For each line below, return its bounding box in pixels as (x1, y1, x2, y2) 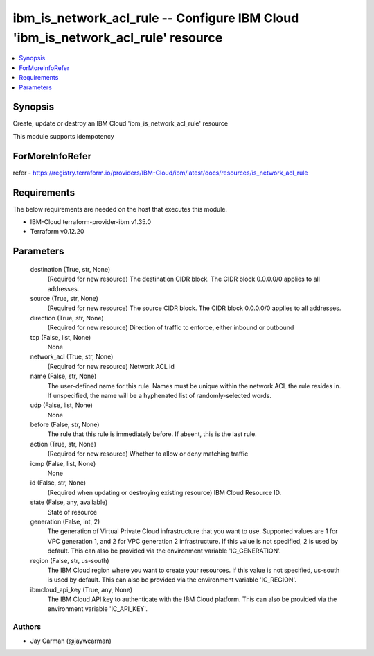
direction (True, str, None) (30, 313, 104, 322)
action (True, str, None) (30, 440, 97, 448)
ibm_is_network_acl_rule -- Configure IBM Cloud (12, 10, 299, 26)
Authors (12, 622, 42, 632)
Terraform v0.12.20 (30, 227, 84, 236)
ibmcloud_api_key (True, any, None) (30, 585, 133, 594)
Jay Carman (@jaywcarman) (30, 637, 112, 645)
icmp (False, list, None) (30, 459, 96, 467)
